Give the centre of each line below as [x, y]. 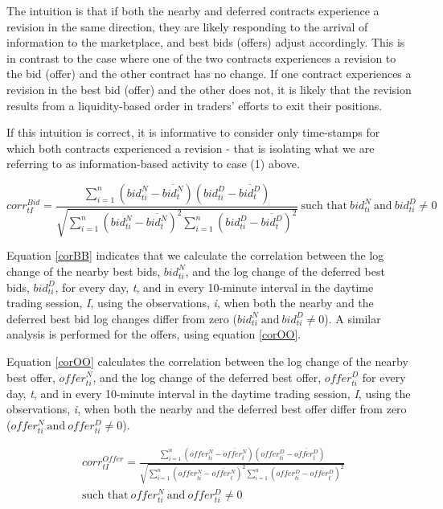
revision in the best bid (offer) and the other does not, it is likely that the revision [209, 89]
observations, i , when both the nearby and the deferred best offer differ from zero [207, 409]
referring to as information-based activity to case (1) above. [153, 164]
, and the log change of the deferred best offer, [207, 377]
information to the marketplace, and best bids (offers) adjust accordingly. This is [206, 42]
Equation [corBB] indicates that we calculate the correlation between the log [195, 255]
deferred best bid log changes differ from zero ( [122, 318]
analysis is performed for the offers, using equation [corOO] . [154, 334]
